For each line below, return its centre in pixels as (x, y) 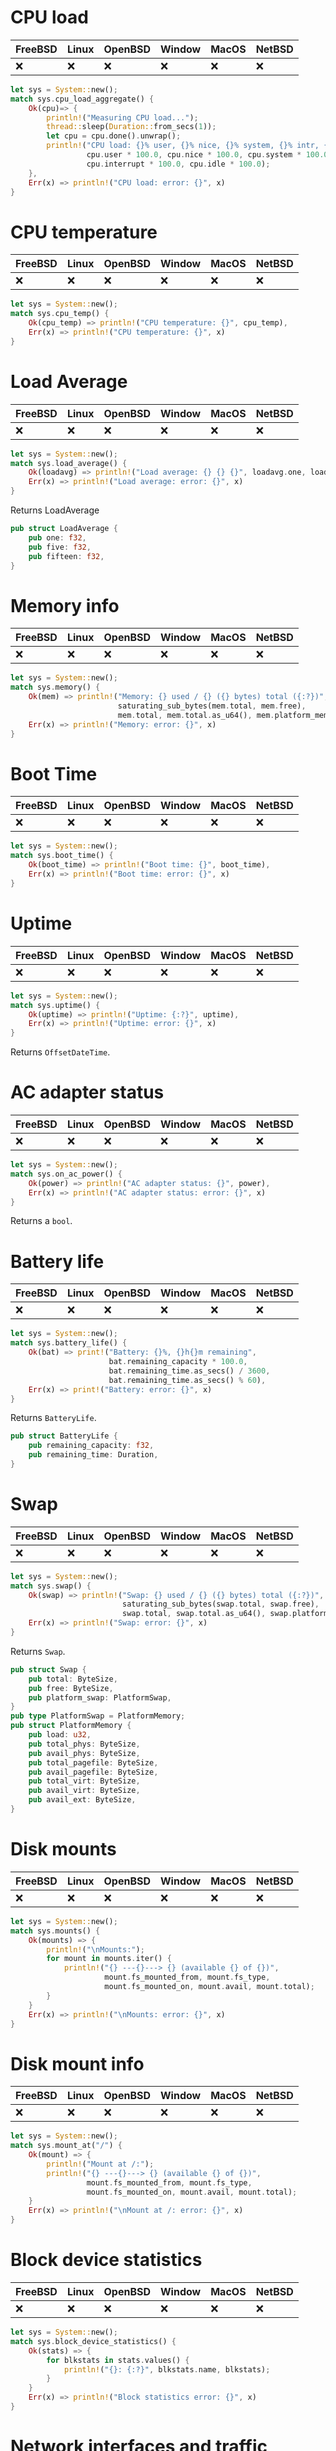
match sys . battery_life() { (69, 1343)
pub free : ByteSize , (71, 1688)
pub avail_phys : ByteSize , (84, 1753)
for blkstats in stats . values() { (118, 2360)
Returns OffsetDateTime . (60, 1052)
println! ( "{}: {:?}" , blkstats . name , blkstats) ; (167, 2369)
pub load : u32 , (60, 1735)
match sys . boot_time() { (62, 856)
